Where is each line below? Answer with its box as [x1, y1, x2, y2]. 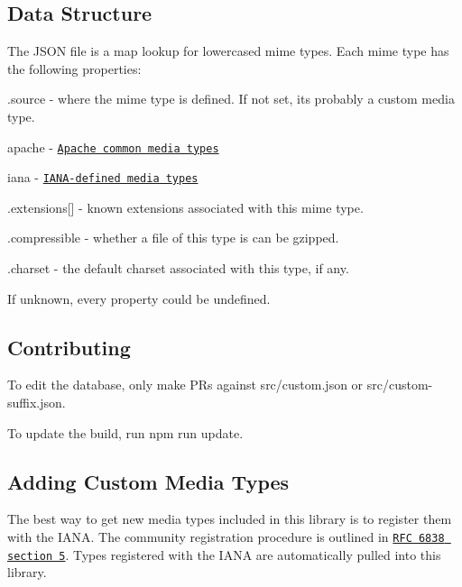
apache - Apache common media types [7, 137, 219, 156]
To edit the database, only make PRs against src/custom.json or [7, 375, 364, 394]
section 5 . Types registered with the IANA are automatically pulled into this [7, 545, 441, 564]
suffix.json [7, 393, 62, 412]
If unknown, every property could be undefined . [7, 289, 271, 307]
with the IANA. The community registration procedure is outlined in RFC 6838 [7, 527, 445, 546]
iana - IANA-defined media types [7, 168, 199, 187]
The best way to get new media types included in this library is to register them [7, 509, 452, 528]
